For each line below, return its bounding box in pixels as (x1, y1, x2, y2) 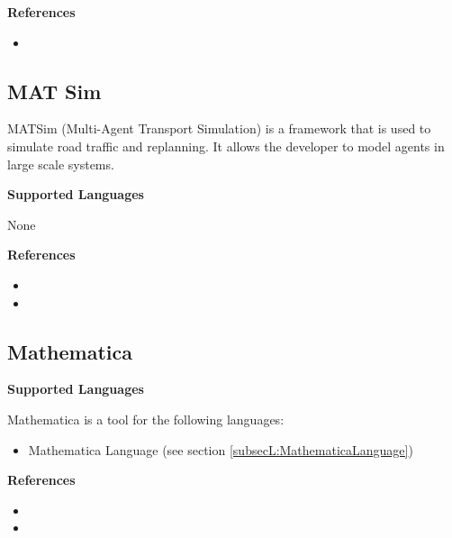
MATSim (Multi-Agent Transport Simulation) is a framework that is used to (7, 119, 431, 138)
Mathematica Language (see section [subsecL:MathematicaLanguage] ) (28, 440, 413, 459)
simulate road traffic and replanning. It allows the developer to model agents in (7, 136, 445, 155)
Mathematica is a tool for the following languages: (7, 409, 285, 428)
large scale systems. (7, 154, 114, 173)
